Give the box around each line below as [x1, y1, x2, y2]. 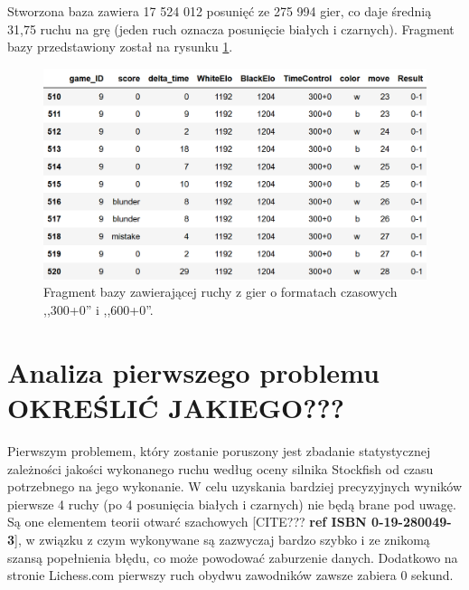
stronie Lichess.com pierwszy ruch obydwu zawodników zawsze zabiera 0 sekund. [7, 566, 454, 585]
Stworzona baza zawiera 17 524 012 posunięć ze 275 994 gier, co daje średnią [7, 2, 432, 20]
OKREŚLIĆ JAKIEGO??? [7, 389, 344, 426]
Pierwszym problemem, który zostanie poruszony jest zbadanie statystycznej [7, 441, 431, 460]
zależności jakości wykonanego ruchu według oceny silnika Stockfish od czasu [7, 459, 434, 478]
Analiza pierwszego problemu [7, 353, 380, 390]
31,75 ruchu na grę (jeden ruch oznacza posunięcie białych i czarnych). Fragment [7, 19, 455, 38]
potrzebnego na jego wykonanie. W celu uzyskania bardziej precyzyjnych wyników [7, 477, 463, 496]
